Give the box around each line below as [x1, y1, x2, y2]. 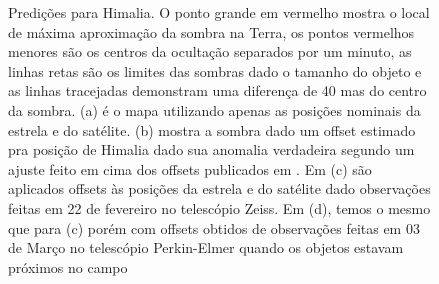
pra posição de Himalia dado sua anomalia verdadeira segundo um [8, 139, 415, 160]
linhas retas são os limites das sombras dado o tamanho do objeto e [8, 60, 422, 81]
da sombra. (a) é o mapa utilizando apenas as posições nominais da [8, 99, 421, 120]
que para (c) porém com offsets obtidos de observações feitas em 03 [8, 217, 420, 238]
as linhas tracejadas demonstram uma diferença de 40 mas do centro [8, 80, 427, 101]
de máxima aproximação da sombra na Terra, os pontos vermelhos [8, 21, 415, 42]
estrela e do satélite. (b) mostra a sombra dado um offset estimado [8, 119, 416, 140]
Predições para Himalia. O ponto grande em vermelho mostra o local [8, 2, 430, 22]
